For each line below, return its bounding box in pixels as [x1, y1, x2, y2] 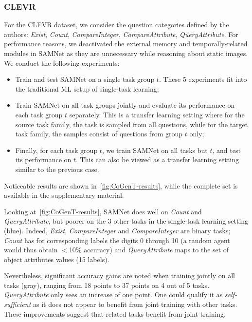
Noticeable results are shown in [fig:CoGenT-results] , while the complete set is [4, 180, 238, 190]
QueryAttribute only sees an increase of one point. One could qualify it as [4, 289, 223, 300]
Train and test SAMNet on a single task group [15, 74, 155, 84]
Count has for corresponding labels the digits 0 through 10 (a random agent [4, 235, 230, 245]
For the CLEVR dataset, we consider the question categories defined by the [4, 19, 229, 30]
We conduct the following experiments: [4, 57, 120, 68]
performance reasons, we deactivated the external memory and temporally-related [4, 38, 248, 49]
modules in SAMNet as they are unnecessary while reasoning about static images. [4, 48, 248, 58]
